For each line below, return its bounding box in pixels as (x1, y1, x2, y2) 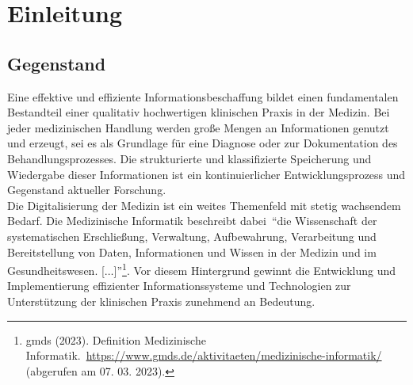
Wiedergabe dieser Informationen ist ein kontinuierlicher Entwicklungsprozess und (7, 166, 406, 182)
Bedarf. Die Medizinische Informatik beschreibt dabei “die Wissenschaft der (7, 212, 377, 229)
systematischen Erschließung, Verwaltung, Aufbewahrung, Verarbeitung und (7, 227, 377, 244)
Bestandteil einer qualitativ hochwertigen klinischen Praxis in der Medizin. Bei (7, 104, 390, 120)
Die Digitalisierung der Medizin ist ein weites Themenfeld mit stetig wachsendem (7, 196, 401, 213)
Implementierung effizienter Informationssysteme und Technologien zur (7, 277, 351, 294)
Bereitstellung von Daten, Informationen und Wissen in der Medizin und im (7, 243, 377, 260)
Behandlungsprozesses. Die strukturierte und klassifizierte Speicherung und (7, 150, 372, 166)
